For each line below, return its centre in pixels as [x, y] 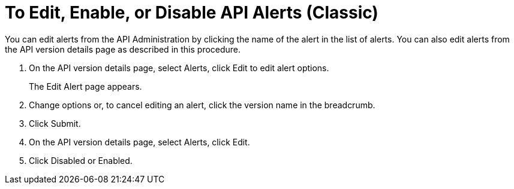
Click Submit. [55, 123]
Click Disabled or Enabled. [81, 160]
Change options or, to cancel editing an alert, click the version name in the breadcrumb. [202, 105]
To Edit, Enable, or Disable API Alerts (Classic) [192, 13]
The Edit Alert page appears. [85, 86]
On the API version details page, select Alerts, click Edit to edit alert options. [179, 68]
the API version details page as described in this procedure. [123, 49]
